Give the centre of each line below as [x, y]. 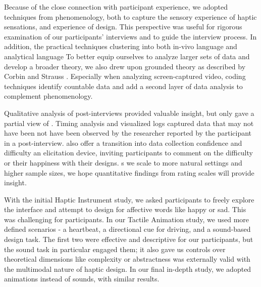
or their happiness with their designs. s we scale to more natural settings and [123, 162]
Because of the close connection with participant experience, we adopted [116, 7]
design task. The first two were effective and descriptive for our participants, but [129, 239]
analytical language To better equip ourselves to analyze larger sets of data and [127, 56]
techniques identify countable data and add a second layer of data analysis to [123, 86]
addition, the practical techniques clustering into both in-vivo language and [121, 46]
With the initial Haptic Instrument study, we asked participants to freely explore [129, 199]
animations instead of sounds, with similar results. [82, 279]
